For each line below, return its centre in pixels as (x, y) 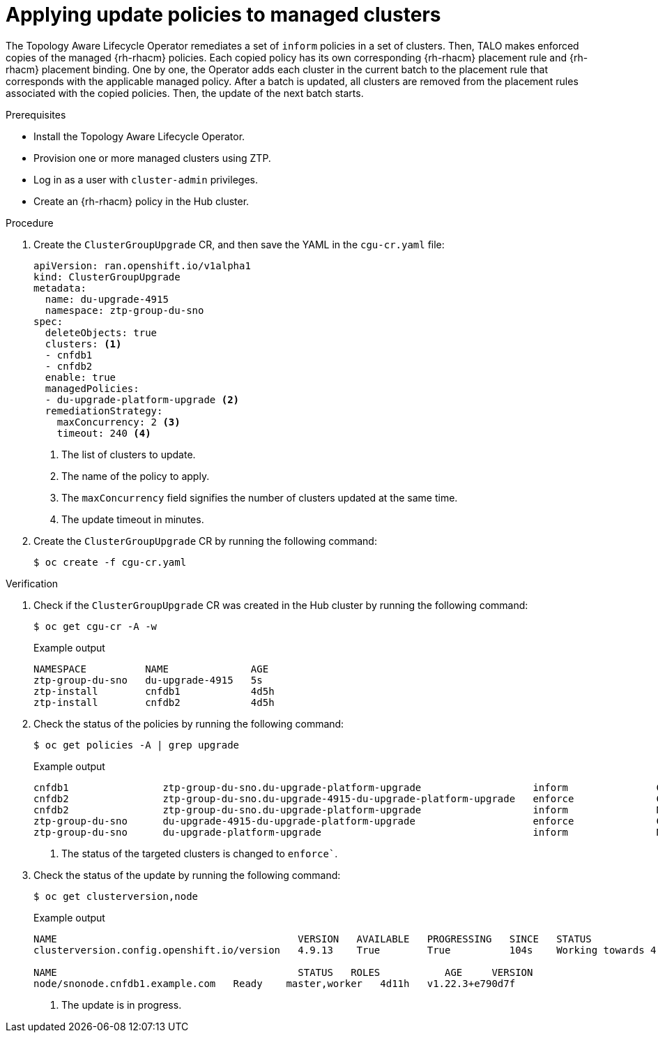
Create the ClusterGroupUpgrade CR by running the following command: (205, 541)
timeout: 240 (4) (104, 433)
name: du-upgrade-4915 (107, 299)
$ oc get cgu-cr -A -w (95, 626)
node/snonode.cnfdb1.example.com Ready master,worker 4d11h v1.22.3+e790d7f (275, 983)
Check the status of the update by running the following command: (187, 875)
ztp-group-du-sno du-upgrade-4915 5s (148, 680)
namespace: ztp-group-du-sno (124, 310)
